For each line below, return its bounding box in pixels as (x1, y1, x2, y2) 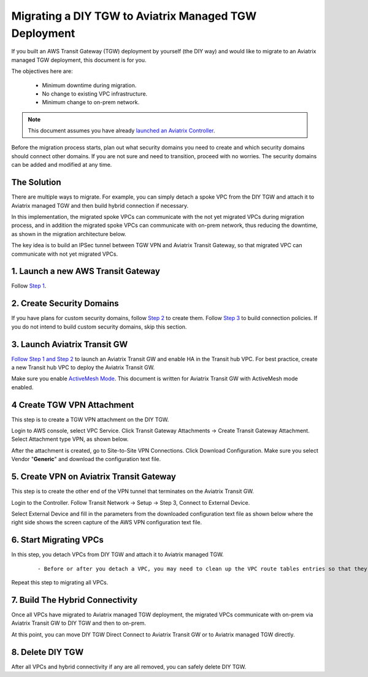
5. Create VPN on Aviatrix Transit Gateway (11, 472, 176, 482)
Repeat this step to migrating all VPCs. (11, 579, 109, 586)
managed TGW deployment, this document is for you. (11, 56, 147, 64)
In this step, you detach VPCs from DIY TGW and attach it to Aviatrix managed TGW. (11, 551, 224, 558)
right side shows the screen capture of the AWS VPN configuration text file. (11, 519, 202, 526)
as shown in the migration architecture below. (11, 230, 127, 237)
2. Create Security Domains (11, 298, 119, 309)
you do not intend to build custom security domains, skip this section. (11, 323, 187, 331)
